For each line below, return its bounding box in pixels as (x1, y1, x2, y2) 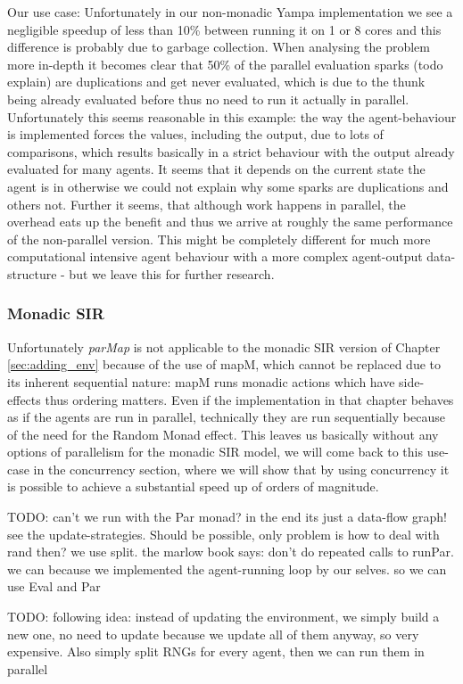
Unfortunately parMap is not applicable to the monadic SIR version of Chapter (7, 337, 441, 356)
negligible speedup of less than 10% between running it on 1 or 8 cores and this (7, 20, 442, 38)
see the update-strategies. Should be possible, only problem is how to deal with (7, 524, 440, 543)
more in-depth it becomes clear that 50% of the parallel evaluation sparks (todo (7, 54, 443, 73)
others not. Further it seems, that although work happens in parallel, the (7, 194, 406, 213)
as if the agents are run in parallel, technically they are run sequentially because (7, 408, 445, 426)
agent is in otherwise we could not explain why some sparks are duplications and (7, 177, 449, 195)
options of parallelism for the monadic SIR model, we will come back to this (7, 442, 423, 461)
